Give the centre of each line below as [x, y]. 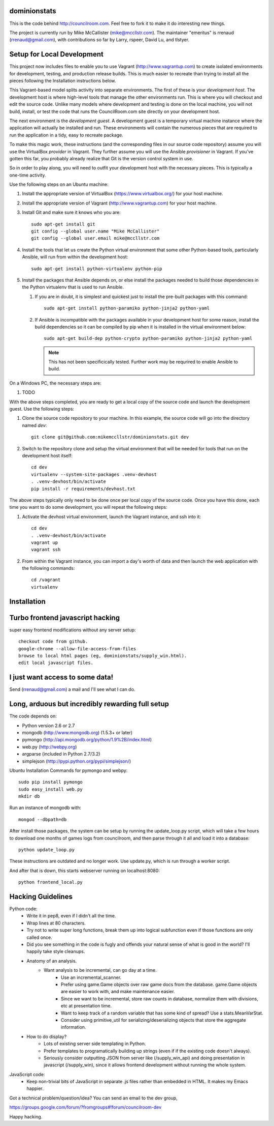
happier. [35, 1088]
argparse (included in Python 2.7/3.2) [61, 754]
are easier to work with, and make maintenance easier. [118, 992]
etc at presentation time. [87, 1006]
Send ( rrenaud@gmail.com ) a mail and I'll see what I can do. [72, 689]
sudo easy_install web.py [51, 789]
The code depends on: [33, 716]
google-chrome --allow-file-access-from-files [77, 648]
